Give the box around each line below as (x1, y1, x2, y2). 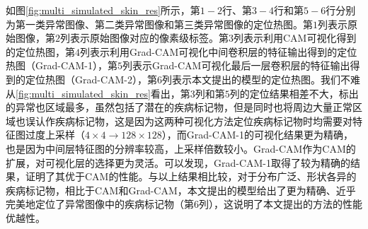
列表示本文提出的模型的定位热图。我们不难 (162, 71, 361, 86)
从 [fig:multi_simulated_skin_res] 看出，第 (6, 86, 190, 100)
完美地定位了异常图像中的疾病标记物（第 (6, 196, 194, 211)
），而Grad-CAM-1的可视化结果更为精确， (161, 127, 353, 142)
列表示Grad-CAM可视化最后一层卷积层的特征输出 (122, 58, 350, 73)
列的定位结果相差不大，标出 (229, 86, 359, 100)
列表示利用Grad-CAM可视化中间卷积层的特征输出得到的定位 (80, 44, 357, 59)
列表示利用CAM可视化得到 (234, 30, 357, 45)
